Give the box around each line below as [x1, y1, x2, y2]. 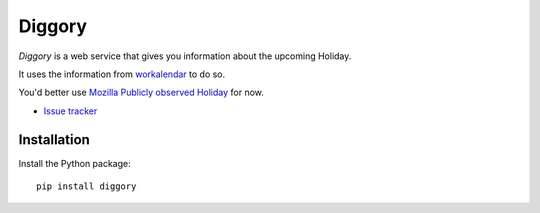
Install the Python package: [18, 157, 131, 169]
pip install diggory [36, 181, 137, 192]
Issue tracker [43, 105, 98, 117]
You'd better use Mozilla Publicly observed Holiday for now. [18, 86, 265, 99]
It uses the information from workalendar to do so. [18, 68, 226, 80]
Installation [18, 131, 90, 148]
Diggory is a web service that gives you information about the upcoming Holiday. [18, 50, 352, 62]
